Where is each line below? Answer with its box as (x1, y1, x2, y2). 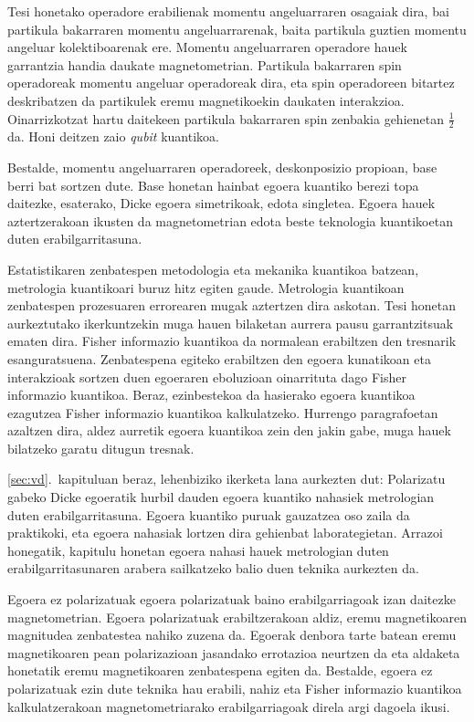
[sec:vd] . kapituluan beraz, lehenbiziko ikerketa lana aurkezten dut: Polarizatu (7, 469, 446, 488)
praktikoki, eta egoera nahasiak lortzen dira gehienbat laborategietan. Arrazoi (7, 523, 443, 542)
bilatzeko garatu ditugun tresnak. (7, 438, 195, 457)
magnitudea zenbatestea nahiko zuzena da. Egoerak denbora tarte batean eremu (7, 625, 457, 644)
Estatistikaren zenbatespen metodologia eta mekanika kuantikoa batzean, (7, 259, 419, 278)
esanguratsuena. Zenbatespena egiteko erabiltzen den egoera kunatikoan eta (7, 349, 431, 368)
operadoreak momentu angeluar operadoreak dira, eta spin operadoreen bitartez (7, 73, 455, 92)
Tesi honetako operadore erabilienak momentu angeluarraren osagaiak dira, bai (7, 2, 449, 20)
